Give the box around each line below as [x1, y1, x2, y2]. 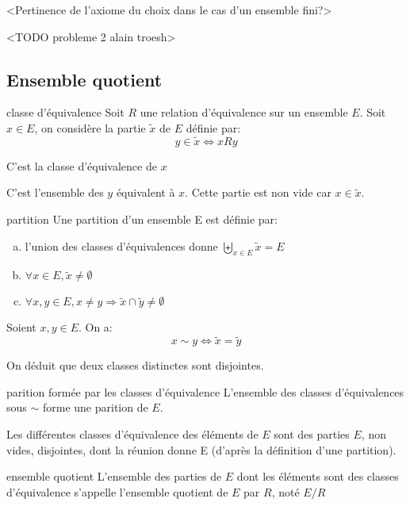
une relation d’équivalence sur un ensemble [140, 104, 348, 121]
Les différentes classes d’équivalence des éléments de [6, 425, 259, 442]
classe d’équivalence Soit [6, 104, 125, 121]
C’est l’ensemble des [6, 184, 104, 201]
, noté [271, 483, 300, 500]
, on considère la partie [34, 119, 146, 136]
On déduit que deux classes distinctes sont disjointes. [6, 357, 264, 374]
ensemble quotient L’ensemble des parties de [6, 468, 222, 485]
